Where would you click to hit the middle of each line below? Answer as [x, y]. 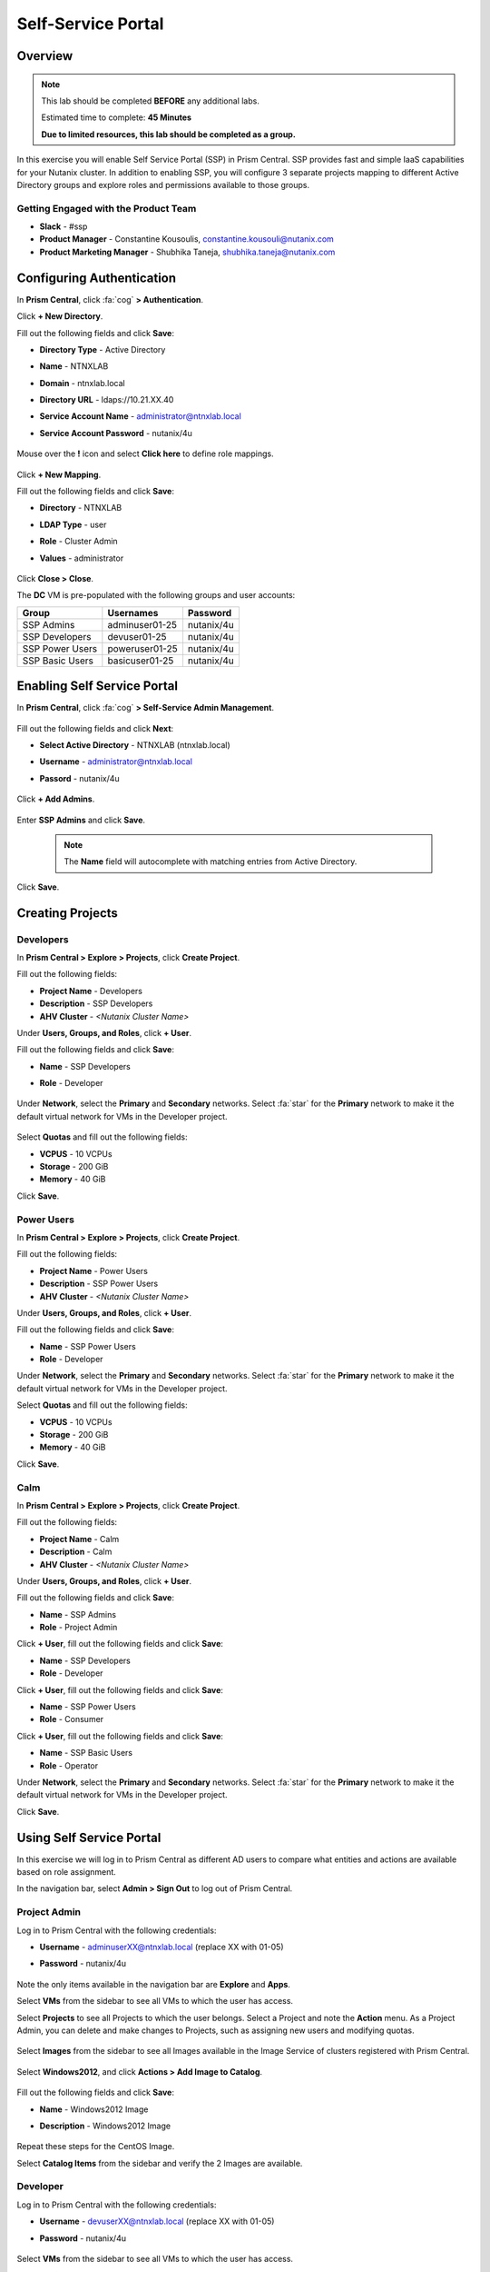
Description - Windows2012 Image [105, 2126]
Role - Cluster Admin [78, 542]
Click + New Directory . [60, 316]
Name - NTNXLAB [74, 366]
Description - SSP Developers [96, 1003]
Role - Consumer [72, 1719]
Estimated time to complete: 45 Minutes [117, 117]
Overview [45, 56]
